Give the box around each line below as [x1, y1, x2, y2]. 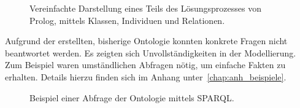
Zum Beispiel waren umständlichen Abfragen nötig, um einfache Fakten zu [5, 58, 286, 71]
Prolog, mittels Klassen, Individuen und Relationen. [29, 13, 225, 26]
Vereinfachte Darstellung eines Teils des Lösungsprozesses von [29, 2, 261, 14]
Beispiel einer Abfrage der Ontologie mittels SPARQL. [29, 91, 234, 104]
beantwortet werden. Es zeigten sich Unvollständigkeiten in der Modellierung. [5, 46, 296, 59]
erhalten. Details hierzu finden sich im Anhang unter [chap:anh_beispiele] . [5, 70, 287, 83]
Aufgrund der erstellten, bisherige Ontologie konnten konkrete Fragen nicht [5, 34, 288, 47]
